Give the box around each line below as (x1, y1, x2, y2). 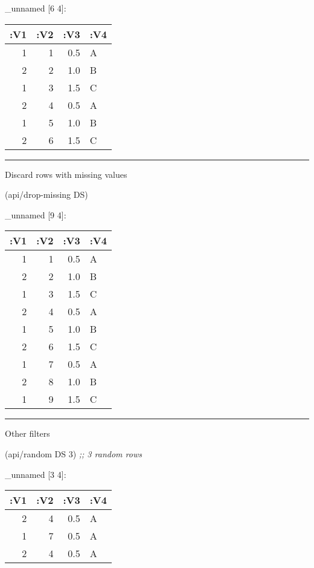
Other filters (5, 427, 50, 440)
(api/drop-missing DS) (5, 188, 88, 201)
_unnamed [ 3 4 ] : (5, 468, 66, 480)
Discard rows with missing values (5, 168, 127, 180)
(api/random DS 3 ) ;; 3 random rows (5, 447, 142, 460)
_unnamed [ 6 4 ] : (5, 2, 66, 14)
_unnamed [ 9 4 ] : (5, 208, 66, 221)
